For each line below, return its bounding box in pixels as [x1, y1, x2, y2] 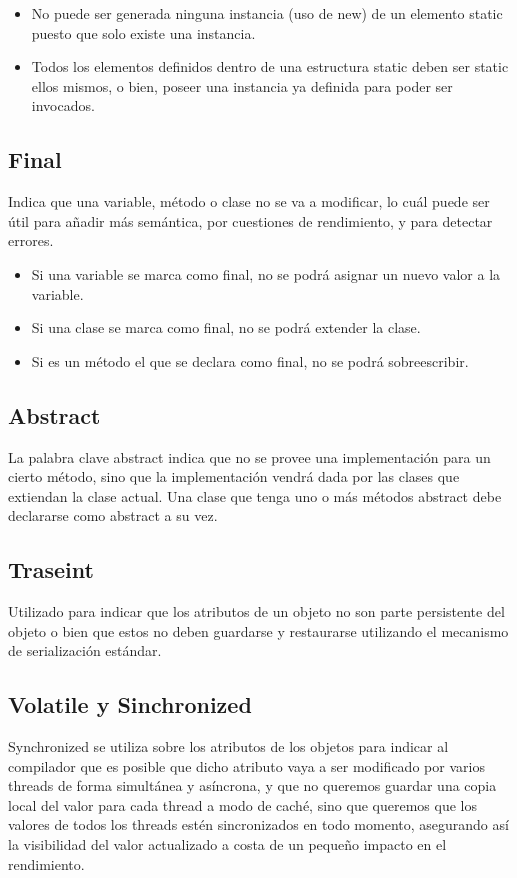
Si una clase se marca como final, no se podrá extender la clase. [31, 317, 421, 338]
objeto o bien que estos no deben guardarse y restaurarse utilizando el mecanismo [8, 620, 509, 641]
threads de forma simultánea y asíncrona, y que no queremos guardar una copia [8, 775, 497, 796]
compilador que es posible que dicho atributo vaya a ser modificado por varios [8, 755, 485, 776]
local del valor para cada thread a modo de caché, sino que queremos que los [8, 794, 477, 815]
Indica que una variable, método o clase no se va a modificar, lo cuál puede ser [8, 191, 490, 212]
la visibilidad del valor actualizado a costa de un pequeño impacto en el [8, 834, 447, 855]
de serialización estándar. [8, 640, 162, 661]
